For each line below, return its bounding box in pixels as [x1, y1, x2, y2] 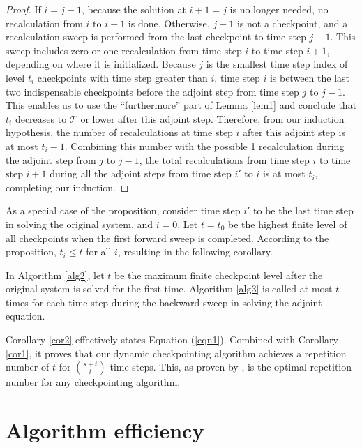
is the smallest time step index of [206, 57, 348, 71]
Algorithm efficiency [6, 416, 204, 445]
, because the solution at [81, 2, 186, 16]
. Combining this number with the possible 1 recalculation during [64, 138, 345, 153]
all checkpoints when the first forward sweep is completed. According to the [6, 230, 329, 245]
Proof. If [6, 2, 41, 16]
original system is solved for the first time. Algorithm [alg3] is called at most [6, 281, 333, 296]
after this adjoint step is [243, 125, 345, 140]
